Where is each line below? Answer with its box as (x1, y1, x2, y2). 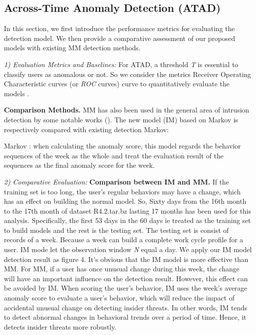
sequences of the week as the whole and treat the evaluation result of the (4, 150, 224, 160)
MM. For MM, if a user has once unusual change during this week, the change (4, 263, 240, 274)
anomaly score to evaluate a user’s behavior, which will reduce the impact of (4, 293, 235, 303)
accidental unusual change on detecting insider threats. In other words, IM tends (4, 302, 248, 312)
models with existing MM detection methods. (4, 42, 141, 53)
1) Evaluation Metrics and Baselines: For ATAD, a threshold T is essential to (4, 59, 238, 69)
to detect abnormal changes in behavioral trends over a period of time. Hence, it (4, 312, 247, 322)
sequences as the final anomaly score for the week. (4, 160, 155, 170)
